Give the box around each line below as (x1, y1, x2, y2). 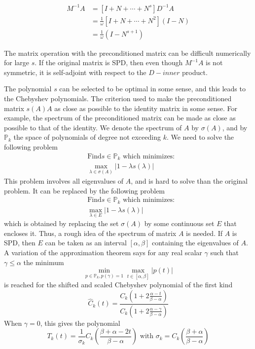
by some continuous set (144, 218, 215, 229)
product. (182, 67, 208, 77)
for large (4, 57, 30, 68)
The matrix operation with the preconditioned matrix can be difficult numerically (4, 47, 251, 58)
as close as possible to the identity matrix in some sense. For (54, 103, 237, 113)
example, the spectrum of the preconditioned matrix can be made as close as (4, 113, 236, 123)
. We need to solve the (166, 132, 234, 142)
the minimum (23, 257, 64, 267)
